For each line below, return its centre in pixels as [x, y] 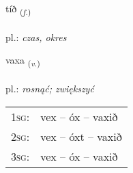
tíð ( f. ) [18, 9]
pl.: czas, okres [36, 37]
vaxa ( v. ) [23, 61]
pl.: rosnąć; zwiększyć [50, 89]
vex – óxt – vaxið [81, 136]
